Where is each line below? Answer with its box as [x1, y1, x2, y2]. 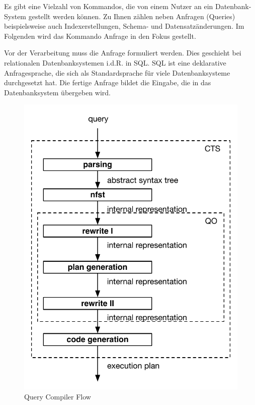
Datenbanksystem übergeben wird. [4, 87, 111, 97]
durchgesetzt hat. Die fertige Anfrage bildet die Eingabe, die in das [4, 77, 211, 88]
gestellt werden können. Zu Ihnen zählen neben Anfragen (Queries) [28, 11, 235, 21]
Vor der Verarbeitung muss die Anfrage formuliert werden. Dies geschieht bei [4, 47, 241, 58]
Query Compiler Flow [24, 391, 91, 401]
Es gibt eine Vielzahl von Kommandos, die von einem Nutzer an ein [4, 1, 213, 11]
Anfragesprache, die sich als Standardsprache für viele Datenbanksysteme [4, 67, 230, 78]
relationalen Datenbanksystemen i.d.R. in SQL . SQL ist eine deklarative [4, 57, 226, 68]
